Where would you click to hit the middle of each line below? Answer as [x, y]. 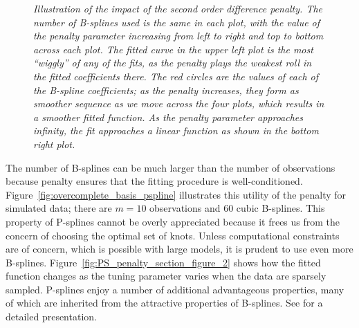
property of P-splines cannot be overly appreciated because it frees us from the [173, 221]
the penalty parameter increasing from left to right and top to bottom [178, 36]
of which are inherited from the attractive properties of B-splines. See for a [164, 303]
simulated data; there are [59, 208]
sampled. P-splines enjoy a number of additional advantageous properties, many [175, 289]
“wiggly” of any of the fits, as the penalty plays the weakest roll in [173, 63]
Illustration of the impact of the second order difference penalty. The [178, 8]
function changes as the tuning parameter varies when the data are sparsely [166, 276]
